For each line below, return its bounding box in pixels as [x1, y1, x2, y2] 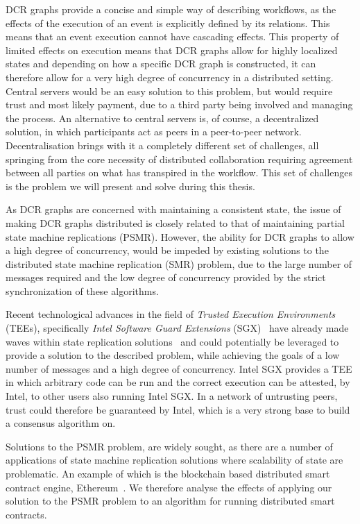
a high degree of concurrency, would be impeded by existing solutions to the [6, 243, 329, 257]
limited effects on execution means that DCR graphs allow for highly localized [6, 42, 338, 57]
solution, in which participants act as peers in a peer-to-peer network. [6, 124, 302, 139]
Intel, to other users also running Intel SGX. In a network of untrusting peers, [6, 389, 338, 403]
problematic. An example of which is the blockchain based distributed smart [6, 466, 330, 480]
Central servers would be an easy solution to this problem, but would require [6, 83, 333, 98]
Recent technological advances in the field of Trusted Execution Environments [6, 307, 336, 321]
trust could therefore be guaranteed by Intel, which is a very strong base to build [6, 402, 350, 416]
